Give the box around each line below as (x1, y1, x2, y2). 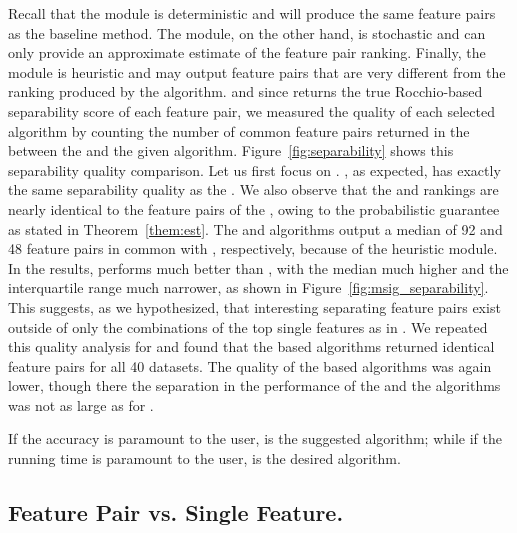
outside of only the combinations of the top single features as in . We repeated (8, 316, 488, 337)
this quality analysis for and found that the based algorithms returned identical (8, 336, 495, 357)
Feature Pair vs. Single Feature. (8, 497, 344, 528)
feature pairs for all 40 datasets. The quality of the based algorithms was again (8, 355, 492, 376)
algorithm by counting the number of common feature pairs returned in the (8, 120, 470, 141)
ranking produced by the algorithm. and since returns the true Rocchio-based (8, 81, 483, 102)
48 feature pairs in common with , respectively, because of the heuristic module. (8, 238, 498, 259)
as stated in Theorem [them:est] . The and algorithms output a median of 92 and (8, 218, 503, 239)
